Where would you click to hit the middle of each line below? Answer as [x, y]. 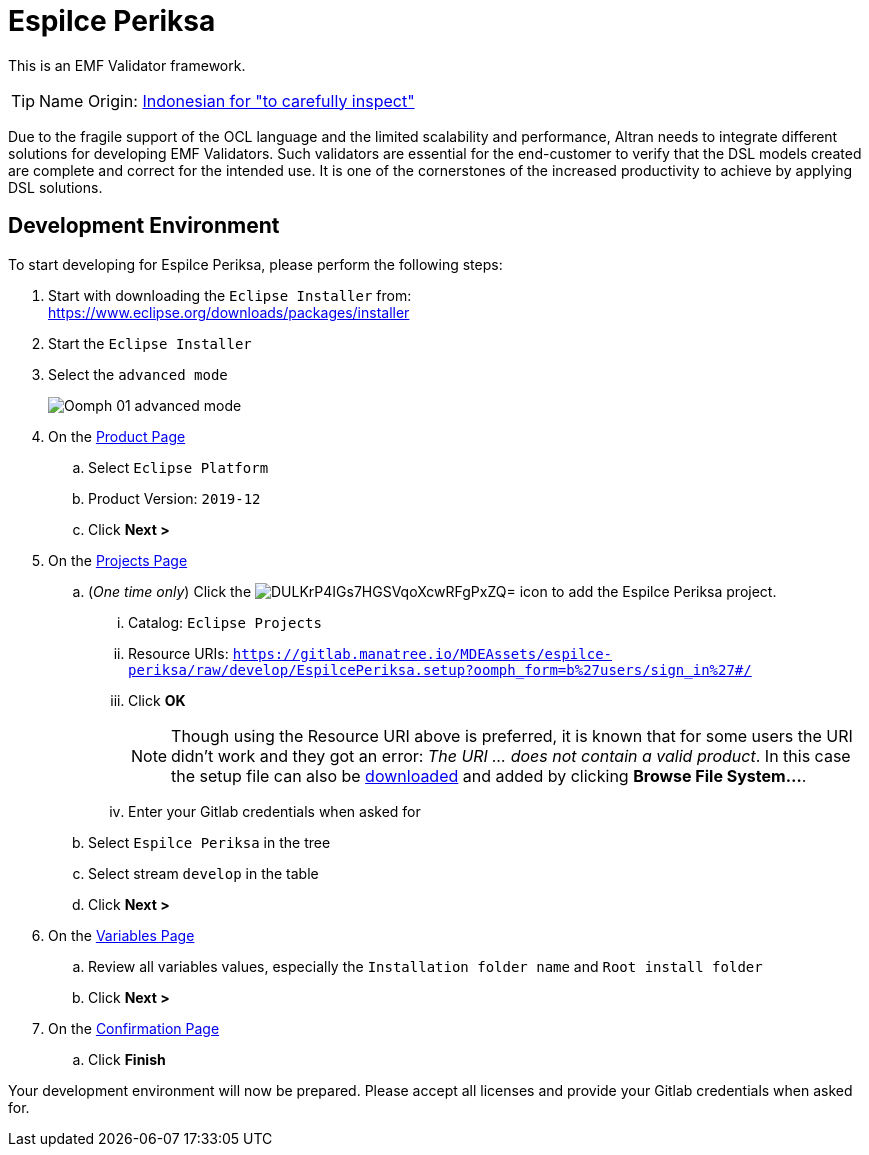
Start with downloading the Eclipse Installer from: [230, 295]
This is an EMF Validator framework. [127, 65]
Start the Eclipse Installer [150, 343]
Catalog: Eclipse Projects [225, 622]
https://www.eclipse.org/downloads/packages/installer [229, 312]
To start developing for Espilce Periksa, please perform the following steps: [255, 264]
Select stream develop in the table [203, 873]
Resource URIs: [178, 653]
